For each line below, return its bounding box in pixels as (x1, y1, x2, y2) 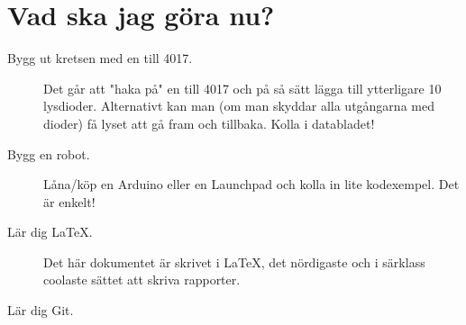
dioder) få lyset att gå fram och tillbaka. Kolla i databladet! (43, 113, 375, 132)
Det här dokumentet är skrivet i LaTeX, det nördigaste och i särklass (43, 252, 425, 271)
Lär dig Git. (7, 301, 74, 320)
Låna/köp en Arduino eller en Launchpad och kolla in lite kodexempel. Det (43, 175, 460, 194)
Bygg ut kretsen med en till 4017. (7, 49, 193, 68)
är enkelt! (43, 192, 96, 211)
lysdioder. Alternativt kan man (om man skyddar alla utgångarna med (43, 96, 434, 115)
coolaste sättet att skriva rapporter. (43, 270, 241, 289)
